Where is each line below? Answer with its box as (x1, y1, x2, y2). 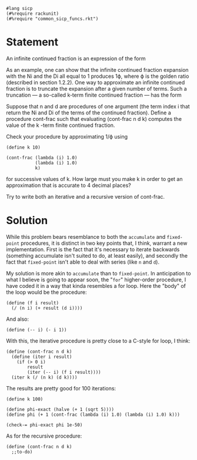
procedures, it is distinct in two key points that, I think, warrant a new (20, 239, 188, 247)
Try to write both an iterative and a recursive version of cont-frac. (6, 193, 165, 200)
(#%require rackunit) (6, 11, 59, 17)
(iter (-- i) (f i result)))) (27, 369, 101, 375)
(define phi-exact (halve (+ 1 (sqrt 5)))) (6, 406, 115, 412)
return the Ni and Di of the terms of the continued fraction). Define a (6, 109, 172, 116)
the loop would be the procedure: (6, 288, 87, 295)
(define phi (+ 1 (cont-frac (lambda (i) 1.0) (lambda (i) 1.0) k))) (6, 412, 181, 418)
